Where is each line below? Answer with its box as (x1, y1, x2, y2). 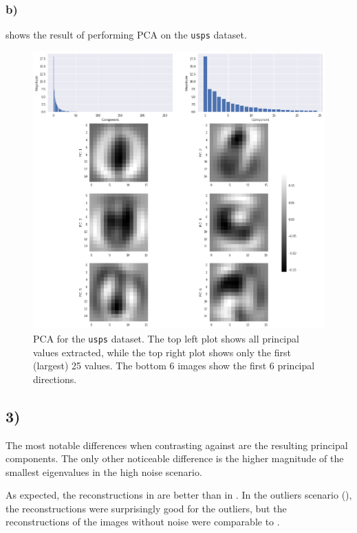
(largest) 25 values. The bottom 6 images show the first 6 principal (33, 358, 315, 373)
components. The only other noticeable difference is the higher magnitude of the (6, 451, 344, 466)
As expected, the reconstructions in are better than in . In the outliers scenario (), (6, 488, 352, 502)
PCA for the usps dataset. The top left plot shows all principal (33, 331, 299, 345)
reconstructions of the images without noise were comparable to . (6, 514, 280, 529)
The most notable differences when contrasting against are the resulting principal (6, 437, 348, 452)
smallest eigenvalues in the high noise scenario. (6, 464, 202, 479)
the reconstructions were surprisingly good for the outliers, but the (6, 501, 287, 515)
